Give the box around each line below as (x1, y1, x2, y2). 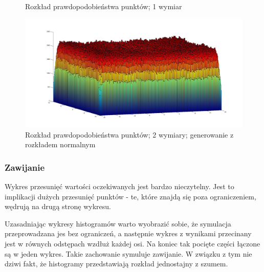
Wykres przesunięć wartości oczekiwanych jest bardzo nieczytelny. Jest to (5, 181, 234, 191)
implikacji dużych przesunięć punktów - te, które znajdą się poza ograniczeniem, (5, 191, 256, 201)
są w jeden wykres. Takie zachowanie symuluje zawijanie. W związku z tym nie (5, 248, 252, 259)
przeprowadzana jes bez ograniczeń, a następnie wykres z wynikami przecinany (5, 228, 252, 239)
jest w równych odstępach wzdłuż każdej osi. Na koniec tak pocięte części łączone (5, 238, 260, 248)
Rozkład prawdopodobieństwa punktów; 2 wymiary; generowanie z (25, 129, 234, 140)
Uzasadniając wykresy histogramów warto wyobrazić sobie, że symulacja (5, 218, 231, 229)
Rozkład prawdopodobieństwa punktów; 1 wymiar (25, 1, 182, 11)
